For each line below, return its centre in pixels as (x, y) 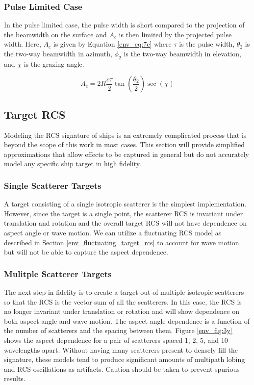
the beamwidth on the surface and (55, 34)
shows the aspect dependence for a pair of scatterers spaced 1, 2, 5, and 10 (116, 340)
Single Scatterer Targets (53, 185)
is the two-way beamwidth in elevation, (182, 53)
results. (15, 378)
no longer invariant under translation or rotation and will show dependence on (122, 311)
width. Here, (23, 44)
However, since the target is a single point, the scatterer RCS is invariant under (124, 213)
